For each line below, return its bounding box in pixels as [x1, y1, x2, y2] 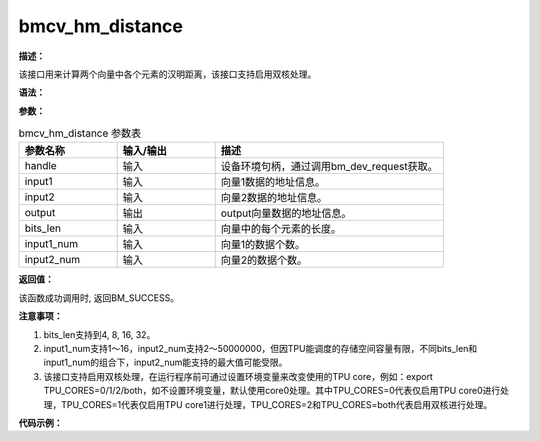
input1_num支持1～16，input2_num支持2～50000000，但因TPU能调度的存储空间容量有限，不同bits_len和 [43, 343, 478, 355]
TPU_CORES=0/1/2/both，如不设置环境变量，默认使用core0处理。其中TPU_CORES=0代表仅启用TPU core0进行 [43, 385, 501, 397]
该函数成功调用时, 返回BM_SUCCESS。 [18, 291, 180, 304]
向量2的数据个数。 [220, 253, 308, 267]
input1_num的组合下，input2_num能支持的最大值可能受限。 [43, 356, 288, 369]
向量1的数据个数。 [220, 238, 305, 252]
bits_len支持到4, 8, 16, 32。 [43, 328, 156, 340]
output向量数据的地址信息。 [220, 206, 352, 220]
